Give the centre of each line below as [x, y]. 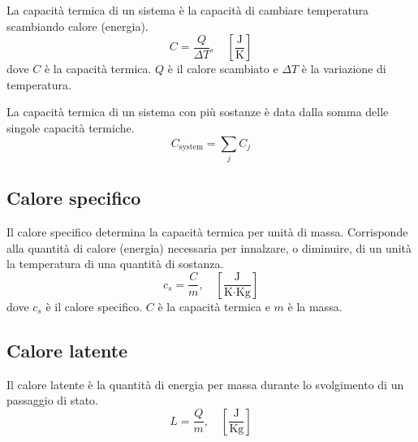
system [191, 147]
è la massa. [315, 306]
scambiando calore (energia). [78, 26]
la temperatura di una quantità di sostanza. [115, 264]
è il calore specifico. [94, 306]
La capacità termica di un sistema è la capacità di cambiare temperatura [188, 10]
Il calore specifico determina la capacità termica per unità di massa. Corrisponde [207, 232]
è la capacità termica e [214, 306]
